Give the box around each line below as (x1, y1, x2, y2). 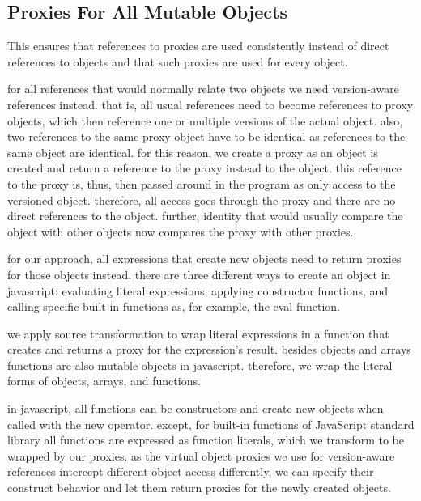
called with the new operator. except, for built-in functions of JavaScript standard (7, 415, 415, 432)
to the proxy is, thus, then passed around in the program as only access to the (7, 175, 396, 192)
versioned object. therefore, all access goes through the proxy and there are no (7, 191, 396, 208)
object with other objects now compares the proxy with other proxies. (7, 223, 354, 240)
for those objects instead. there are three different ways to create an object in (7, 265, 391, 282)
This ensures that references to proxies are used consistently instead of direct (7, 37, 389, 54)
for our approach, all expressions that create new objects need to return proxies (7, 250, 402, 267)
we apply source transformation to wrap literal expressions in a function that (7, 325, 389, 342)
